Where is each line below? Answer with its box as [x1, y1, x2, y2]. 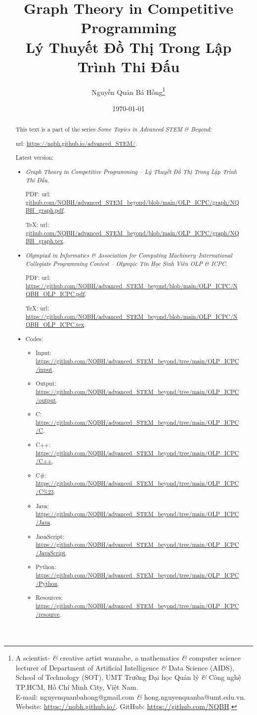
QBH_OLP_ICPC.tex [26, 320, 85, 329]
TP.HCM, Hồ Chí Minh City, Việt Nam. [15, 681, 138, 692]
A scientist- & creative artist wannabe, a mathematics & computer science [15, 653, 241, 663]
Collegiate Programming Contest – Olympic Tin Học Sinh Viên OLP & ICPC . [26, 259, 228, 268]
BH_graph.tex [26, 237, 63, 245]
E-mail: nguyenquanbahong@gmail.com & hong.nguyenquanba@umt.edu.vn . [15, 691, 246, 702]
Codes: [26, 334, 43, 343]
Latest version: [15, 153, 54, 162]
